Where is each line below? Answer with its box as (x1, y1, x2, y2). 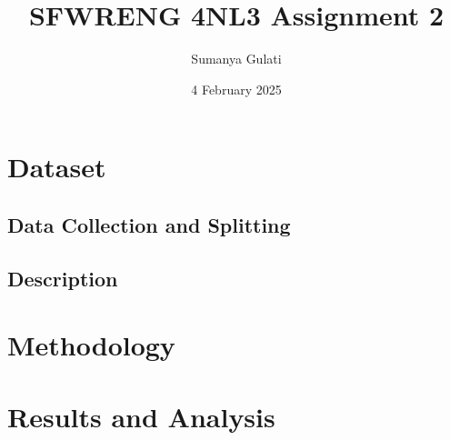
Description (7, 264, 118, 292)
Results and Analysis (7, 397, 275, 435)
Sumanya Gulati (191, 49, 282, 68)
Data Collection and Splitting (7, 210, 291, 238)
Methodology (7, 326, 175, 364)
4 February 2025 (191, 79, 282, 98)
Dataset (7, 148, 106, 185)
